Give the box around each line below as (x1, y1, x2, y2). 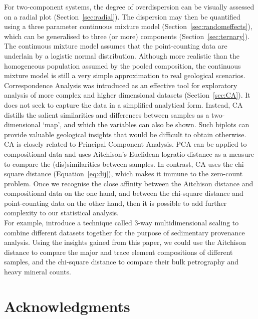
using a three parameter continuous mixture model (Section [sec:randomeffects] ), (4, 21, 252, 32)
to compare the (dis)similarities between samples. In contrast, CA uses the (4, 158, 233, 169)
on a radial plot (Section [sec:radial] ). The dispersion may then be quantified (4, 11, 240, 22)
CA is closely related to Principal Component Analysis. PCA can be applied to (4, 139, 247, 149)
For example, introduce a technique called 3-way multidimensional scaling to (4, 217, 239, 228)
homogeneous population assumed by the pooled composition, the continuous (4, 60, 241, 71)
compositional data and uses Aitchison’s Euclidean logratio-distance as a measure (4, 148, 254, 159)
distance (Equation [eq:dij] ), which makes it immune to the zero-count (26, 168, 243, 179)
